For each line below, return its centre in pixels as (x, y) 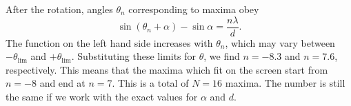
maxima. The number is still (285, 83)
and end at (62, 83)
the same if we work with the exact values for (102, 97)
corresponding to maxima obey (194, 9)
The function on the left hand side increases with (109, 42)
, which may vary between (280, 42)
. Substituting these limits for (134, 56)
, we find (222, 56)
